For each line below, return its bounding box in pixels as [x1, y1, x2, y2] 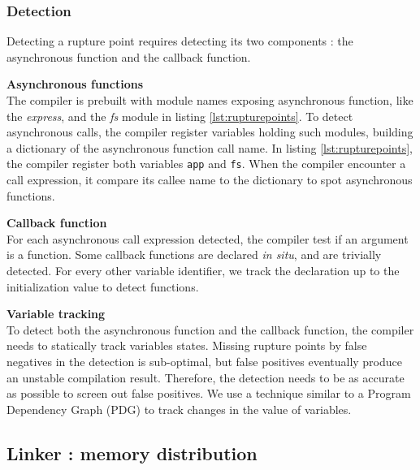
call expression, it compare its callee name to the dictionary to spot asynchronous [6, 171, 413, 188]
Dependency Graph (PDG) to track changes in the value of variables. [6, 400, 352, 417]
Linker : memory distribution [6, 440, 258, 465]
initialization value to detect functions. [6, 278, 199, 295]
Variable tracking [6, 305, 106, 322]
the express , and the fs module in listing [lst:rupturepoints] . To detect [6, 107, 353, 124]
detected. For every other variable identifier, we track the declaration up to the [6, 262, 400, 278]
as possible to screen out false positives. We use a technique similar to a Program [6, 385, 411, 402]
